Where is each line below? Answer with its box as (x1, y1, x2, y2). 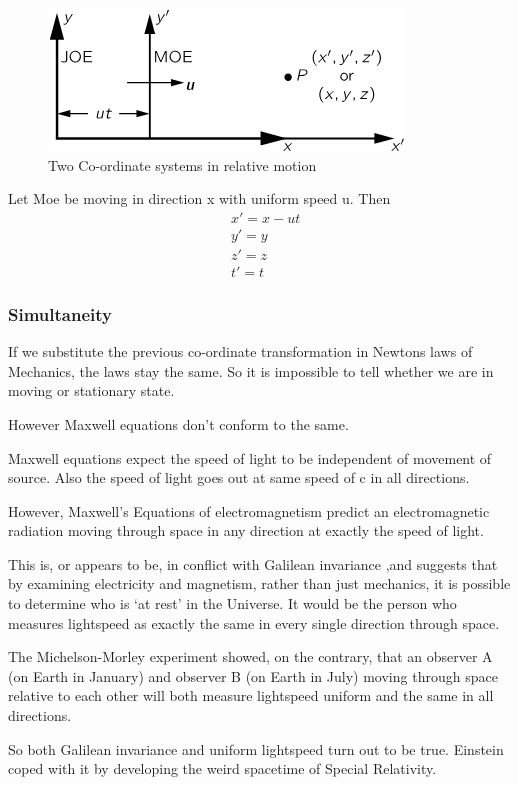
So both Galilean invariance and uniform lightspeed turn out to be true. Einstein (8, 738, 504, 759)
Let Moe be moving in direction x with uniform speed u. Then (8, 188, 391, 209)
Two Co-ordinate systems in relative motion (48, 154, 317, 175)
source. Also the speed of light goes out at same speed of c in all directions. (8, 467, 470, 488)
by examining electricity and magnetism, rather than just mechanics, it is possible (8, 573, 511, 594)
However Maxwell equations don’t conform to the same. (8, 413, 349, 434)
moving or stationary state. (8, 380, 175, 401)
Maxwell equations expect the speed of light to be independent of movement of (8, 447, 492, 468)
